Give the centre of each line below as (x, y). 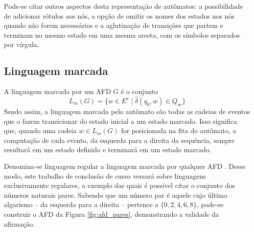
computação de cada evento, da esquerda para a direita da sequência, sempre (119, 140)
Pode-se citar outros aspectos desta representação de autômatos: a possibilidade (124, 6)
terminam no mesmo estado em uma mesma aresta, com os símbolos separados (122, 35)
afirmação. (20, 223)
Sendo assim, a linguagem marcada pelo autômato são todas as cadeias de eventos (127, 111)
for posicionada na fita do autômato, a (179, 130)
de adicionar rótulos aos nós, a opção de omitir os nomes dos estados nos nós (119, 15)
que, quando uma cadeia (40, 130)
